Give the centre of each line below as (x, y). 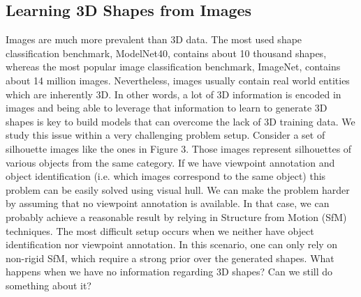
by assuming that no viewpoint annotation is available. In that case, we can (168, 203)
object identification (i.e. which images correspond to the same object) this (166, 176)
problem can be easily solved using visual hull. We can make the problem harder (178, 189)
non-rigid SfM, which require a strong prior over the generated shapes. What (170, 258)
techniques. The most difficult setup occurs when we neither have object (160, 230)
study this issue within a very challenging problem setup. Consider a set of (165, 135)
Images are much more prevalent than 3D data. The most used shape (154, 39)
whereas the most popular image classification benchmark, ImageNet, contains (173, 67)
